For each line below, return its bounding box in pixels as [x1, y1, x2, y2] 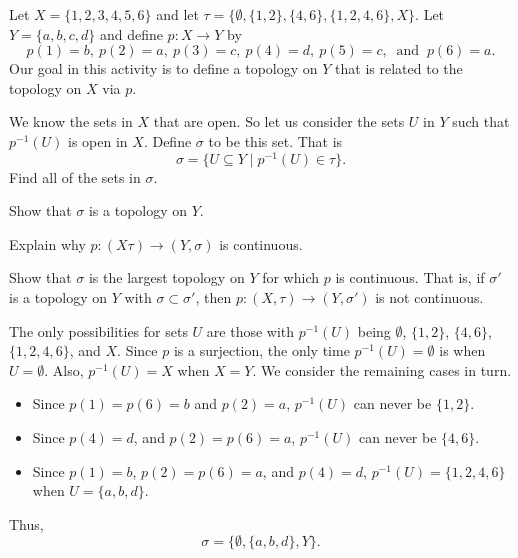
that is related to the [335, 58, 463, 79]
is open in [68, 130, 128, 151]
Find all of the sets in [9, 166, 141, 187]
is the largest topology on [88, 267, 245, 288]
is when [439, 340, 486, 361]
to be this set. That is [208, 130, 343, 151]
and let [156, 4, 199, 24]
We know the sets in [9, 111, 133, 132]
